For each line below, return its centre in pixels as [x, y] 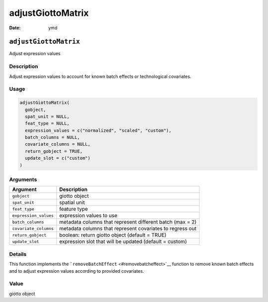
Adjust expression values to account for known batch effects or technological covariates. [100, 76]
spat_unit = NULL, [47, 116]
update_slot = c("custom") [58, 158]
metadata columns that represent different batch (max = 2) [128, 222]
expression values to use [88, 216]
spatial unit [72, 202]
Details [18, 254]
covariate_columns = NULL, [58, 144]
